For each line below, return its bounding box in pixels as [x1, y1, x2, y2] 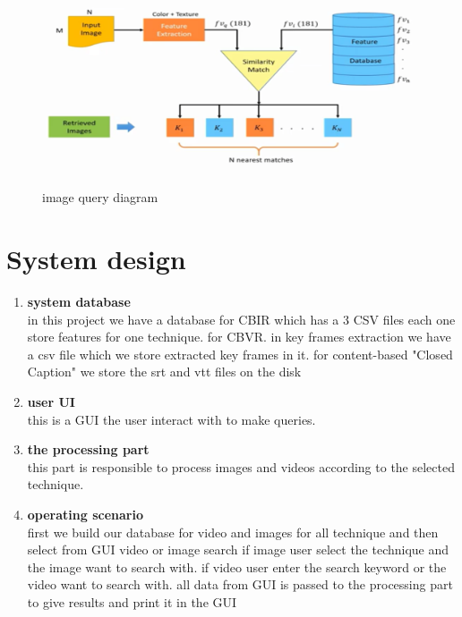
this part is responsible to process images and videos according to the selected [27, 457, 455, 476]
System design [6, 241, 186, 277]
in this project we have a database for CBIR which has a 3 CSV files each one [27, 309, 456, 328]
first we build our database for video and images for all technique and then [27, 522, 439, 541]
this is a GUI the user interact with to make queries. [27, 410, 316, 428]
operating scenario [27, 505, 143, 524]
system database [27, 292, 131, 311]
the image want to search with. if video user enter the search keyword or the [27, 557, 447, 576]
